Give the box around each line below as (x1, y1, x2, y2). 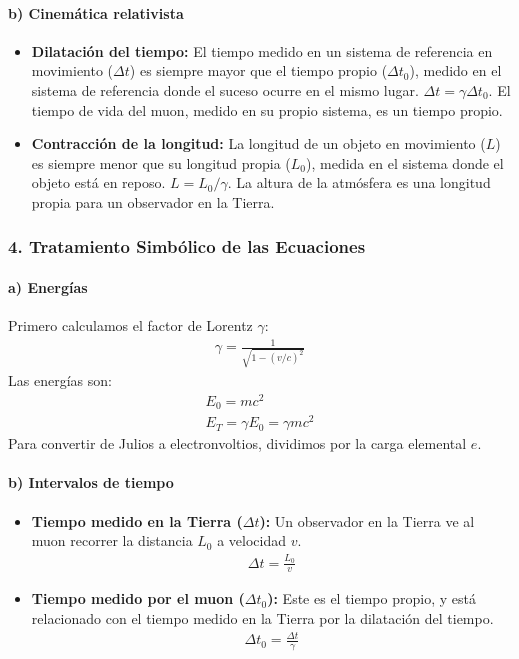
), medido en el (409, 60, 502, 81)
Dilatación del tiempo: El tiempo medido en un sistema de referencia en (31, 40, 493, 61)
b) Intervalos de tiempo (8, 472, 174, 493)
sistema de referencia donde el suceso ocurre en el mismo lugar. (31, 79, 419, 100)
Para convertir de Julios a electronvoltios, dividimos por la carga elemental (8, 433, 467, 454)
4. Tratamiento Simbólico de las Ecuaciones (8, 234, 366, 259)
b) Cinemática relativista (8, 2, 184, 23)
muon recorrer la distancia (31, 530, 193, 551)
